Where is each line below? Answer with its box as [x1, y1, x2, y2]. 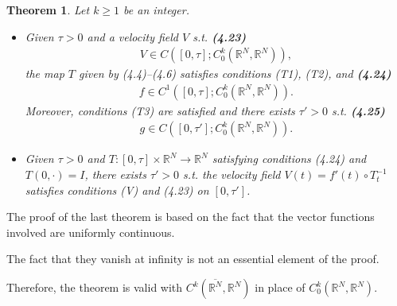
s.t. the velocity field [183, 166, 281, 183]
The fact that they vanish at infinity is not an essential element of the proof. [6, 250, 379, 267]
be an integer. [123, 2, 189, 17]
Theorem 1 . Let [6, 2, 90, 17]
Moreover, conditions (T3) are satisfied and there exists [25, 102, 295, 118]
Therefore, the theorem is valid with [6, 279, 183, 296]
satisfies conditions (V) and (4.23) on [25, 181, 209, 198]
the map [25, 65, 64, 82]
